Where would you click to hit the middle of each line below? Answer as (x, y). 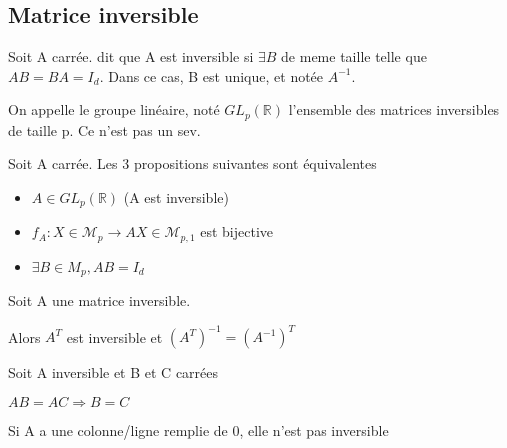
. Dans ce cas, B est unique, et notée (211, 75)
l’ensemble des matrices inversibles (394, 109)
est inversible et (114, 336)
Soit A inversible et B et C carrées (113, 372)
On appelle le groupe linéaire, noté (114, 109)
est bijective (237, 231)
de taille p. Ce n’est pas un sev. (104, 129)
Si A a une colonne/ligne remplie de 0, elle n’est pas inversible (198, 430)
